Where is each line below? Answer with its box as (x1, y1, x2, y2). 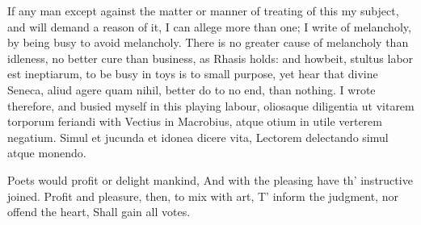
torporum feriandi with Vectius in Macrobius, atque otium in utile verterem (7, 113, 382, 130)
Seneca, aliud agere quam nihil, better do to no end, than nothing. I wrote (7, 81, 376, 98)
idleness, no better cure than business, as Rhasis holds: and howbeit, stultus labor (7, 49, 414, 66)
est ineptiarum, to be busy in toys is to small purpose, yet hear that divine (7, 65, 378, 82)
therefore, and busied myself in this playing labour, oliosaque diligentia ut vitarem (7, 97, 415, 114)
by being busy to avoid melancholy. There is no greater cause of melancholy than (7, 34, 409, 51)
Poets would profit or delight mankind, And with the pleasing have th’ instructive (7, 171, 413, 188)
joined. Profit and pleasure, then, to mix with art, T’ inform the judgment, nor (7, 187, 398, 204)
